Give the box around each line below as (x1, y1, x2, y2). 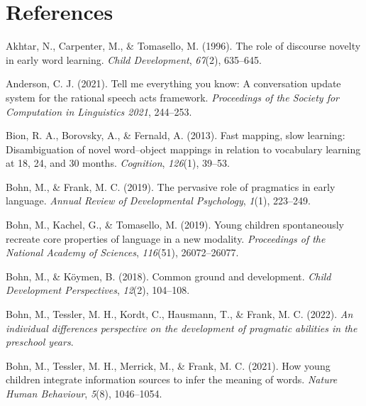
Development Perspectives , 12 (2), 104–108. (6, 282, 190, 297)
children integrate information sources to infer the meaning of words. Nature (6, 372, 338, 387)
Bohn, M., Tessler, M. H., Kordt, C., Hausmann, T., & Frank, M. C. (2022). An (6, 307, 353, 322)
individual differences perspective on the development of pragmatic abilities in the (6, 320, 357, 335)
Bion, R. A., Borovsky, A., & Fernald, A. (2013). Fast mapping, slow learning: (6, 128, 345, 143)
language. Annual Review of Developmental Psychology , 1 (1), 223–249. (6, 193, 311, 208)
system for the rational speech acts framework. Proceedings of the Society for (6, 89, 339, 104)
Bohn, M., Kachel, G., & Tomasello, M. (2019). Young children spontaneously (6, 217, 344, 232)
